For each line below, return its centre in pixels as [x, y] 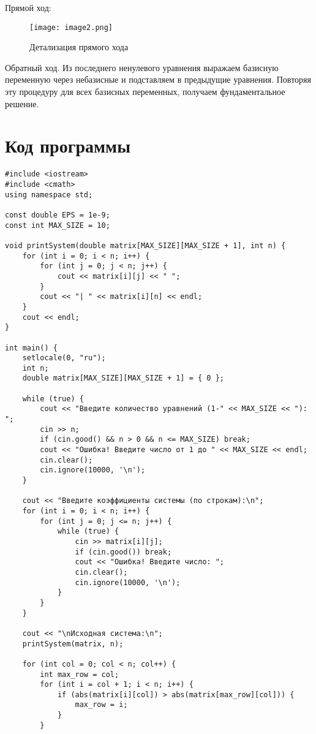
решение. [22, 103]
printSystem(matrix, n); [73, 644]
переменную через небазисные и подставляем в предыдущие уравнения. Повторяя [158, 79]
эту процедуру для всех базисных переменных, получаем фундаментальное [145, 92]
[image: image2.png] [71, 27]
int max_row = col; [80, 674]
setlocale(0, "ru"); [64, 358]
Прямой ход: [28, 7]
